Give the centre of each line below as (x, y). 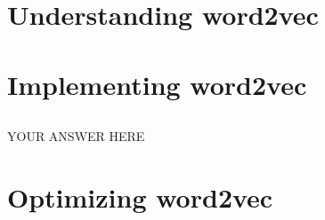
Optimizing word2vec (140, 196)
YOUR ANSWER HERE (76, 136)
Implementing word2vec (157, 84)
